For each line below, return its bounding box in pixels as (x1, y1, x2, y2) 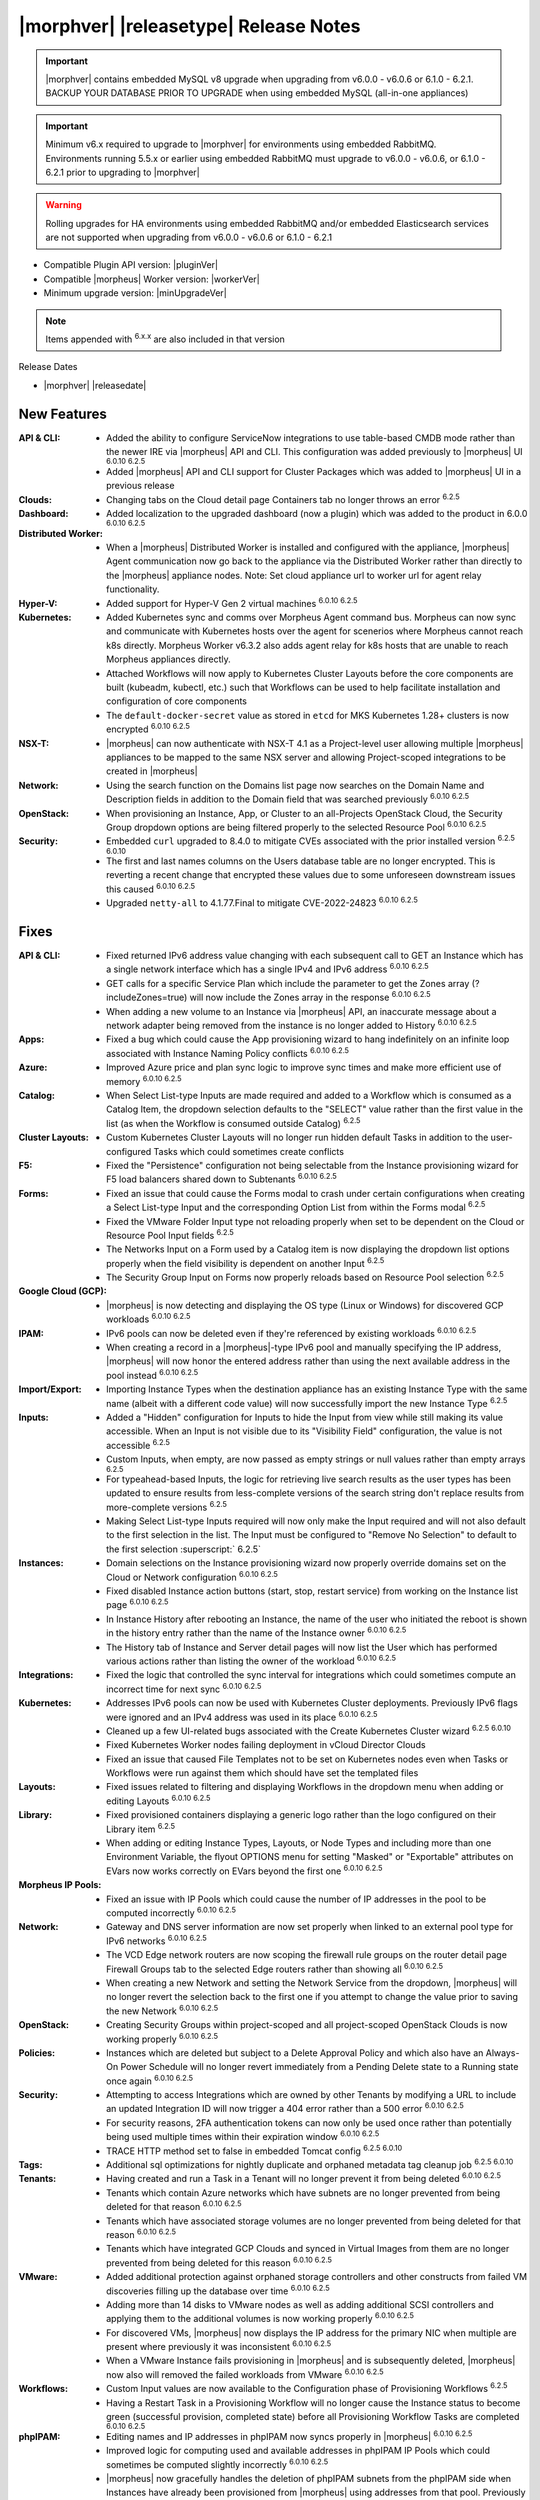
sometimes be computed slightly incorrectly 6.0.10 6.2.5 (106, 2456, 329, 2470)
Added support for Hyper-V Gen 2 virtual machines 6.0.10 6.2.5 (106, 596, 358, 609)
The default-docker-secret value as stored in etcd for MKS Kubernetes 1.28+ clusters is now (106, 709, 510, 721)
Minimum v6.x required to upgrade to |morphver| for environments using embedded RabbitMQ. (45, 138, 437, 150)
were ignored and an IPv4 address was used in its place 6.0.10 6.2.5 (106, 1709, 378, 1723)
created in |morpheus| (106, 765, 199, 777)
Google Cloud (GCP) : (18, 1285, 107, 1297)
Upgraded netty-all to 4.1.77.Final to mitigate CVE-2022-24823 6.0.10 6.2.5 (106, 895, 419, 909)
